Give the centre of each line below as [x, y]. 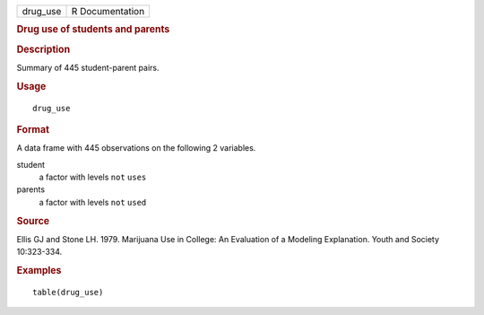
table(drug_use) [68, 292]
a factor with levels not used [93, 202]
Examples [39, 271]
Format [33, 129]
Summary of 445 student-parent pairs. [88, 67]
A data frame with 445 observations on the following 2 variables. [136, 148]
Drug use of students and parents [93, 30]
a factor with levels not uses [93, 177]
